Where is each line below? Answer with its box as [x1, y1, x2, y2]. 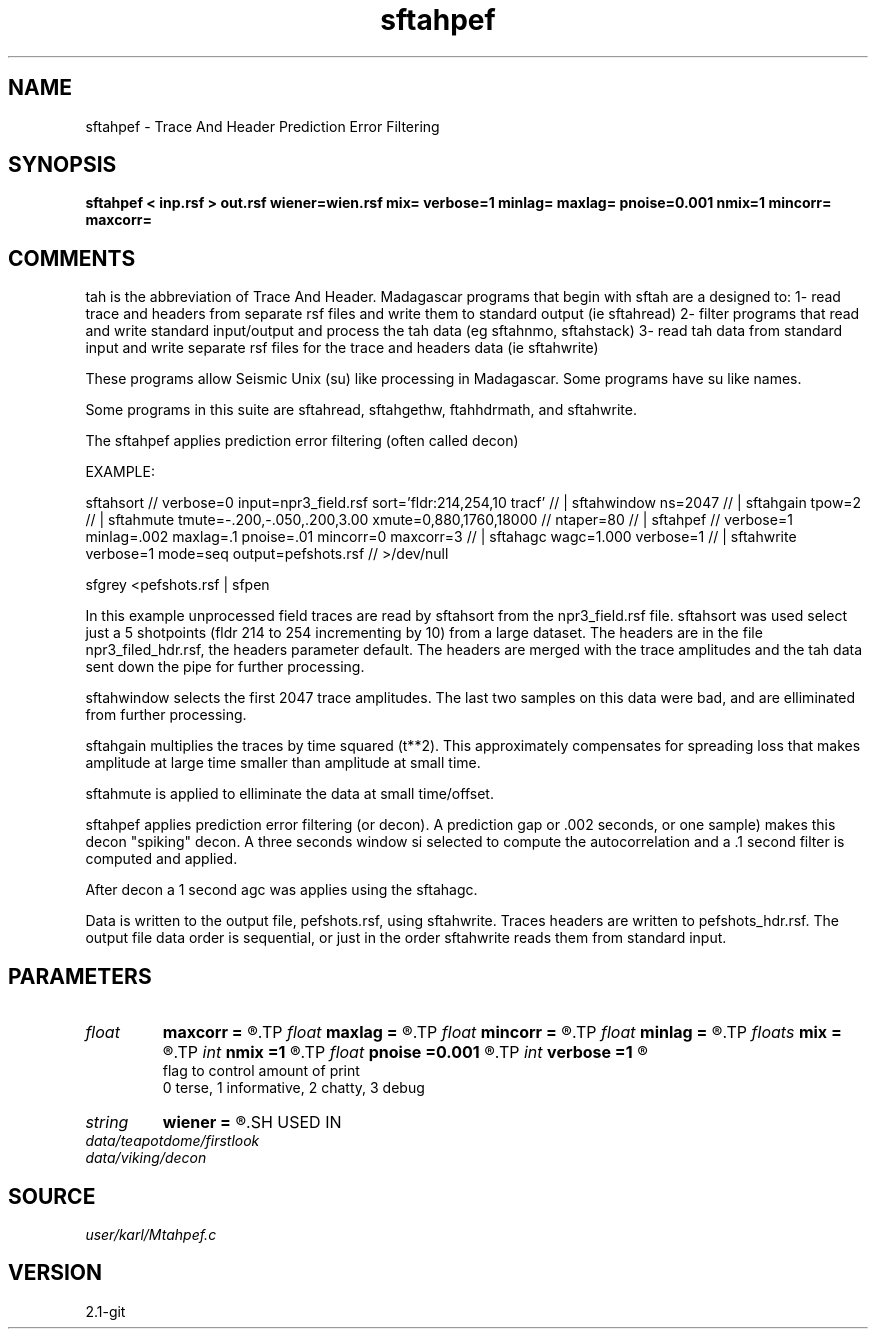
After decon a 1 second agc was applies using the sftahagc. [85, 881, 478, 899]
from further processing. [85, 706, 247, 724]
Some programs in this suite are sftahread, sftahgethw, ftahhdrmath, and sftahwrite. [85, 401, 637, 419]
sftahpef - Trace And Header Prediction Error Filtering [85, 117, 440, 135]
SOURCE [8, 1183, 96, 1209]
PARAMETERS [8, 963, 152, 989]
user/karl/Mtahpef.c [85, 1225, 217, 1243]
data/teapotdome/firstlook [85, 1132, 260, 1150]
